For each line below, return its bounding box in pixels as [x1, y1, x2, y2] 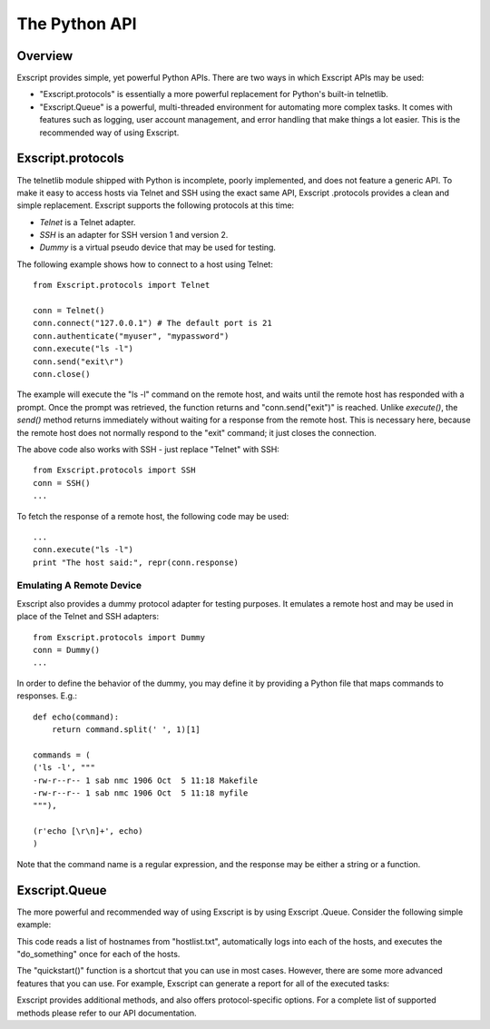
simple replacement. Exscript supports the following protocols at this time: [16, 200, 295, 211]
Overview [16, 48, 73, 64]
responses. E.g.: [16, 690, 77, 701]
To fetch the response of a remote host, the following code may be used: [16, 510, 289, 521]
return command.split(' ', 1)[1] [51, 724, 201, 735]
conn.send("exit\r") [33, 356, 124, 367]
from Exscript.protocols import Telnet [33, 280, 211, 291]
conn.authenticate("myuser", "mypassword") [33, 331, 230, 341]
